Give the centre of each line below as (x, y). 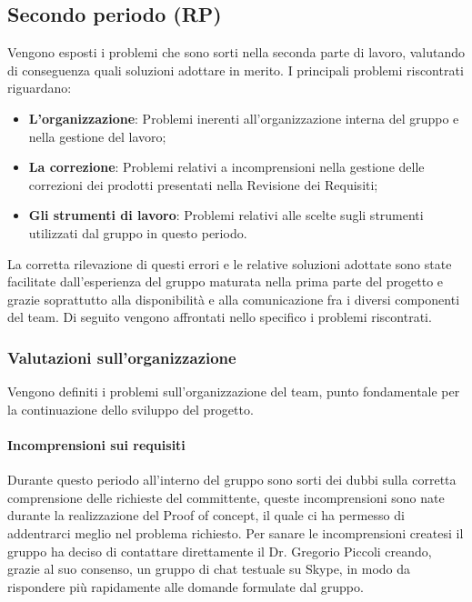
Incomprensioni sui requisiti (96, 444)
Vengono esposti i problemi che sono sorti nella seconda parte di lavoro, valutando (236, 52)
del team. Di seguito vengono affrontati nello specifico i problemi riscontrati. (220, 317)
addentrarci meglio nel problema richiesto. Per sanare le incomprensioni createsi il (236, 532)
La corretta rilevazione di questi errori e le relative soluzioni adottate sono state (230, 263)
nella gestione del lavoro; (97, 136)
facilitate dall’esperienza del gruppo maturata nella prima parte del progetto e (226, 281)
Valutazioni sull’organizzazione (122, 357)
